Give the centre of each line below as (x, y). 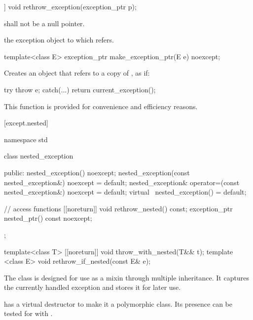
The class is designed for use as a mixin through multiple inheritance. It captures (126, 277)
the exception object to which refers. (59, 40)
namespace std (26, 139)
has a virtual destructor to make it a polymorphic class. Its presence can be (118, 303)
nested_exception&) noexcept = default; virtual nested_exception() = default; (125, 192)
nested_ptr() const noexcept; (48, 218)
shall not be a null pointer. (44, 23)
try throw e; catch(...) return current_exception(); (80, 89)
